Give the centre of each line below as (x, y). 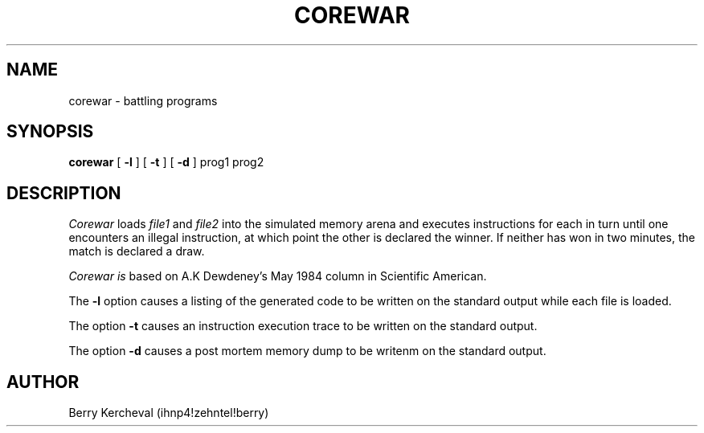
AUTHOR (43, 382)
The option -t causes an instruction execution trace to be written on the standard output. (303, 326)
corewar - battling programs (143, 100)
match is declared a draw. (137, 251)
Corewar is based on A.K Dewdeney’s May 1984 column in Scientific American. (278, 276)
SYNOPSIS (50, 132)
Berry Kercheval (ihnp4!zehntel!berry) (169, 413)
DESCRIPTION (64, 193)
